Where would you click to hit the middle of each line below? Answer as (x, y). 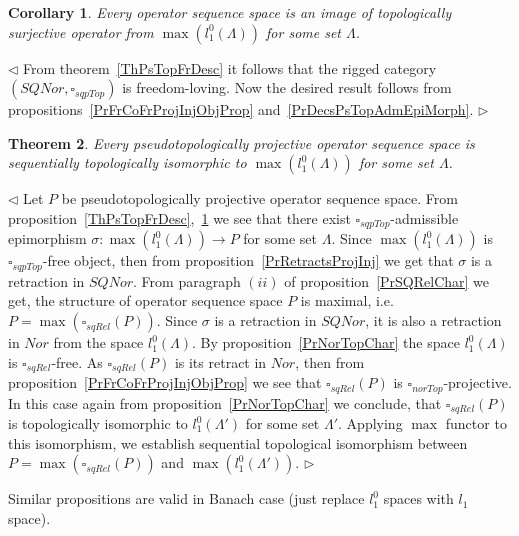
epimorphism (47, 238)
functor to (476, 423)
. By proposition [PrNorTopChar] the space (326, 342)
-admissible (424, 217)
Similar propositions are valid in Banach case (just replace (186, 498)
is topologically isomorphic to (98, 423)
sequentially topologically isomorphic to (127, 162)
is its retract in (220, 361)
